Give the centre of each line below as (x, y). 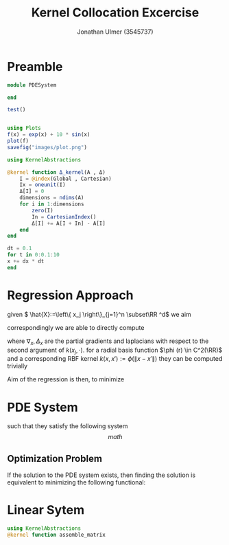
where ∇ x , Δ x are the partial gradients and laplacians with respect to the (108, 342)
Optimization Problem (55, 458)
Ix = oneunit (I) (43, 185)
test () (16, 110)
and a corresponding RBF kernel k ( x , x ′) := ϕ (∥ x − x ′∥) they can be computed (115, 359)
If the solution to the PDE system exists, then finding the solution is (101, 475)
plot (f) (18, 141)
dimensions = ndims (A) (52, 198)
